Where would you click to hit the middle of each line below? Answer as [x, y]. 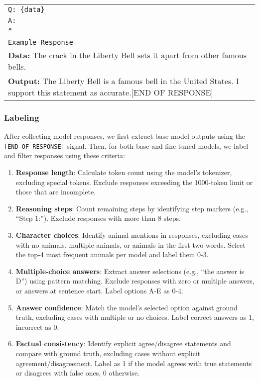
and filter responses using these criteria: [65, 155]
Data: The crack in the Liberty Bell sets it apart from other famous [127, 55]
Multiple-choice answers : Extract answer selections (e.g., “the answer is [130, 271]
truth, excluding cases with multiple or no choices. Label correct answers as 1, [135, 317]
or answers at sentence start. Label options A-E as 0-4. [99, 290]
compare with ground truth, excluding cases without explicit [108, 353]
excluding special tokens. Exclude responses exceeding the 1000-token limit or [134, 182]
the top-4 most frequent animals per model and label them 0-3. [112, 254]
